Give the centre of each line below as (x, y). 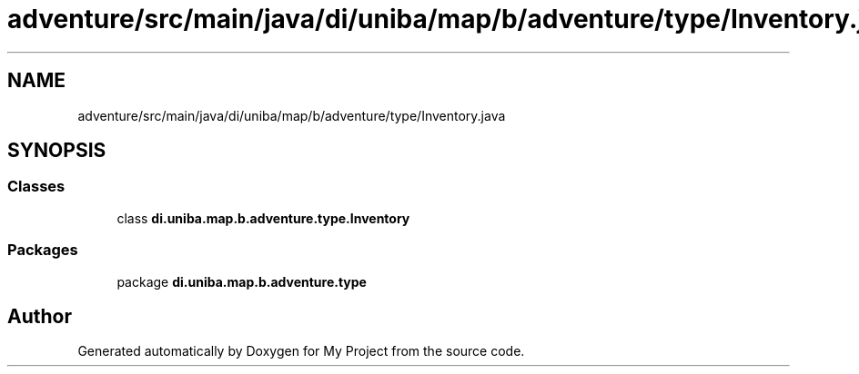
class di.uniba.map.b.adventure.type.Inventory (263, 218)
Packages (43, 250)
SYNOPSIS (57, 151)
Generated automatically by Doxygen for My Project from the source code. (301, 351)
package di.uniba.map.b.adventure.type (242, 281)
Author (40, 316)
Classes (36, 187)
